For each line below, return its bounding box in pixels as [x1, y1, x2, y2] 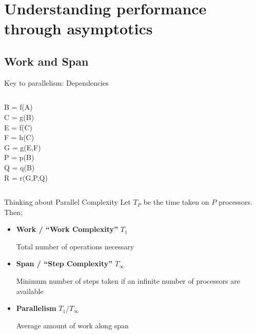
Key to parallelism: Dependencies [4, 77, 109, 88]
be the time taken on [143, 197, 209, 207]
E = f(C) [4, 122, 33, 132]
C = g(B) [4, 111, 34, 122]
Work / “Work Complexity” [16, 224, 119, 234]
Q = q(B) [4, 162, 35, 172]
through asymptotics [4, 18, 153, 39]
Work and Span [4, 53, 89, 69]
